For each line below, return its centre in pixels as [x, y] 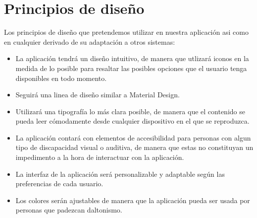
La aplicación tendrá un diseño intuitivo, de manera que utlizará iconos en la [132, 58]
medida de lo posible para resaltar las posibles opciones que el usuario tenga [131, 68]
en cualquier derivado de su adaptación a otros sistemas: [90, 41]
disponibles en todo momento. [61, 78]
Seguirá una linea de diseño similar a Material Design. [98, 95]
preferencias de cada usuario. [59, 183]
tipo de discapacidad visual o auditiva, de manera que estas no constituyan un [134, 147]
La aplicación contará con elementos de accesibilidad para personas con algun [133, 137]
